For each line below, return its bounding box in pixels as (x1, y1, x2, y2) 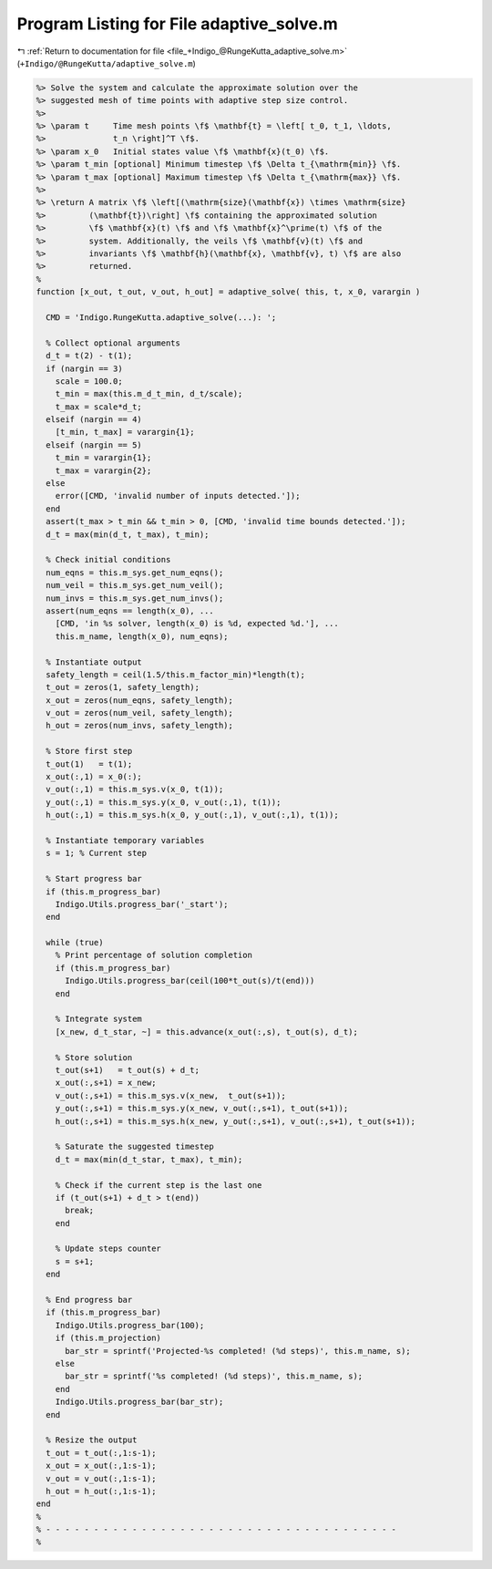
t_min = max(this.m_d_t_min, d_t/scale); (55, 388, 243, 399)
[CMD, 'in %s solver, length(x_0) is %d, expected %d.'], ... (55, 618, 339, 629)
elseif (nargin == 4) (46, 415, 143, 425)
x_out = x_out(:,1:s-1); (46, 1461, 157, 1471)
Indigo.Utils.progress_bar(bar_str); (55, 1397, 224, 1408)
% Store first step (46, 746, 133, 757)
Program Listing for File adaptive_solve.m (16, 14, 339, 34)
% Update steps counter (55, 1244, 161, 1254)
